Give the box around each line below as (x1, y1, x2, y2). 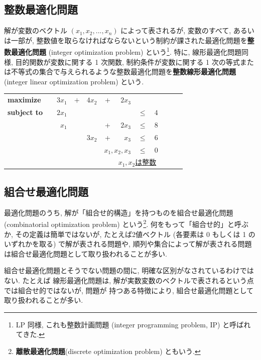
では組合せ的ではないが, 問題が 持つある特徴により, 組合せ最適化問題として (4, 285, 254, 295)
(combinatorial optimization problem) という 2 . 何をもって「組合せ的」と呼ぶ (4, 217, 249, 229)
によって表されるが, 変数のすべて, (120, 25, 231, 36)
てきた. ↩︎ (16, 329, 45, 339)
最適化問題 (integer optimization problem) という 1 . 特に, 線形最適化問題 (11, 45, 241, 57)
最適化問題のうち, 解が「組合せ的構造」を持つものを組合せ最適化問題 (4, 207, 233, 217)
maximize (8, 94, 41, 105)
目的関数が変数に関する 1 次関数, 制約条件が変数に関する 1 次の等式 (15, 56, 240, 67)
